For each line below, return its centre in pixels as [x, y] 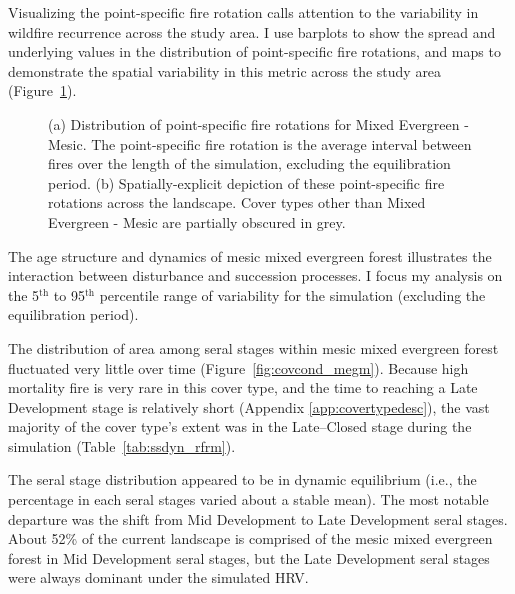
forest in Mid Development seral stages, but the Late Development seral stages [249, 557]
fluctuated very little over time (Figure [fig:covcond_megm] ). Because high [238, 367]
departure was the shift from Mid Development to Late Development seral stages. [258, 518]
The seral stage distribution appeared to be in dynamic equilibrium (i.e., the [242, 479]
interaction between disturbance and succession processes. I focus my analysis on [255, 275]
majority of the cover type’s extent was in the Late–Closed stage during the [240, 426]
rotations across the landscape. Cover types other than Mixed [237, 202]
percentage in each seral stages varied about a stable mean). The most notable [248, 499]
